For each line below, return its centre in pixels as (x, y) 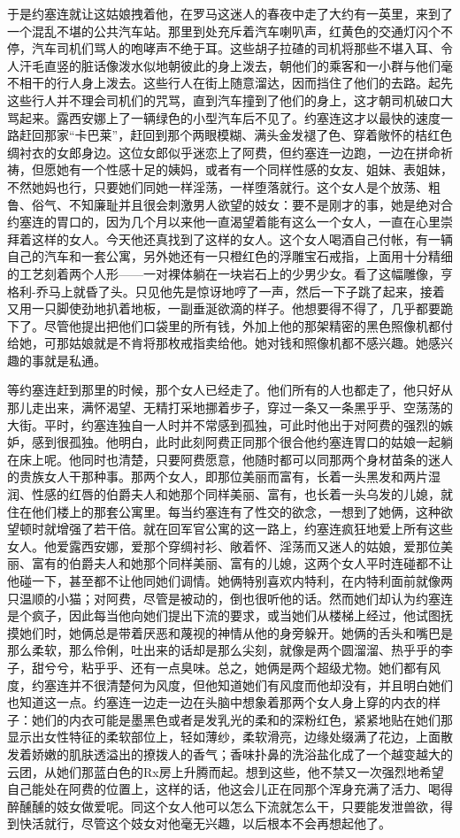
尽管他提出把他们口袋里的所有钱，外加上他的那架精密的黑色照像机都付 (248, 325)
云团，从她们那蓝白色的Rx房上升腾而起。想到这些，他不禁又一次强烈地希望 (226, 771)
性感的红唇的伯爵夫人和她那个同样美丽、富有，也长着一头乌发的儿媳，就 (242, 494)
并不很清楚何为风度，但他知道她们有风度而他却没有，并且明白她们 (261, 684)
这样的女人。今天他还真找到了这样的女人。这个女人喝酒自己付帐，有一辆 (242, 238)
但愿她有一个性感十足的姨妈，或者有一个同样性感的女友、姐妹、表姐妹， (242, 169)
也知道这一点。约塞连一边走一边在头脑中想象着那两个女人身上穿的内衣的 (218, 702)
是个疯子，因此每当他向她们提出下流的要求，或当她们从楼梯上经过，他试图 (224, 615)
